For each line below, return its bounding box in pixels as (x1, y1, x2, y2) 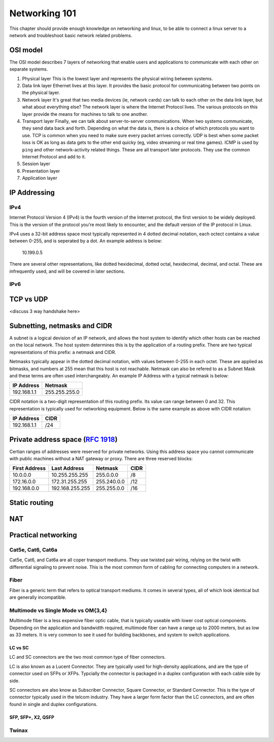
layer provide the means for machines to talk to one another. (22, 111, 148, 117)
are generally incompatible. (9, 594, 66, 600)
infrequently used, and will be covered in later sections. (9, 268, 125, 274)
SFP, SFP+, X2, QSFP (9, 714, 54, 720)
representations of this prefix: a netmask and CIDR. (9, 349, 117, 355)
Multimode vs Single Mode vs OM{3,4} (9, 607, 108, 614)
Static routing (9, 498, 54, 507)
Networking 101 (9, 8, 76, 19)
